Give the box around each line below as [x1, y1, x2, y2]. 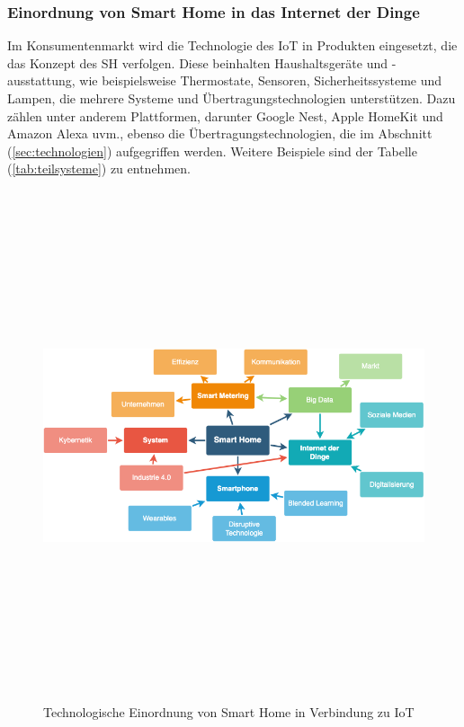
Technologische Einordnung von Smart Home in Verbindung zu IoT [43, 703, 415, 722]
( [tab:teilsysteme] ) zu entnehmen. [7, 159, 191, 178]
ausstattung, [7, 71, 76, 90]
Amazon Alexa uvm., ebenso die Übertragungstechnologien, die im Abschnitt [7, 124, 433, 143]
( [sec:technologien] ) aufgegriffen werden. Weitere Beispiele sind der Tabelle [7, 141, 417, 160]
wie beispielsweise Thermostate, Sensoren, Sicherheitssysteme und [79, 71, 442, 90]
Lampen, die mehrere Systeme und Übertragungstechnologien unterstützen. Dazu [7, 89, 456, 107]
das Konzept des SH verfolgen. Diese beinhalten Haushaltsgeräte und [7, 53, 388, 72]
